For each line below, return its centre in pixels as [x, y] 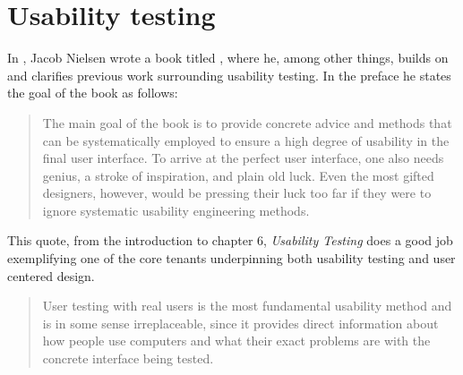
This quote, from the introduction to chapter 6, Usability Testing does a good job [230, 240]
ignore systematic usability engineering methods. [176, 210]
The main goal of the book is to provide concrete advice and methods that [247, 122]
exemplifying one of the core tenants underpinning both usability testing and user [231, 258]
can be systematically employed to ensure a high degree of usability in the [246, 140]
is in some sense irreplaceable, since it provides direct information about [240, 323]
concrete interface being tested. [128, 358]
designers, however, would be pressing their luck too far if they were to [237, 193]
